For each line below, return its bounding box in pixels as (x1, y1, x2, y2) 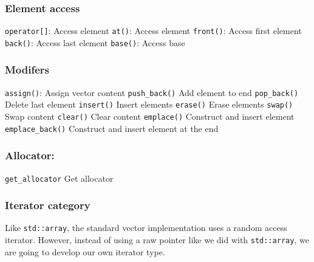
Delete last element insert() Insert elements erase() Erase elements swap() (5, 98, 293, 111)
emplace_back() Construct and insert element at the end (5, 122, 219, 134)
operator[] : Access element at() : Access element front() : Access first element (5, 24, 302, 37)
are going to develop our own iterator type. (5, 245, 165, 258)
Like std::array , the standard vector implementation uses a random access (5, 221, 287, 234)
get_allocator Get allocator (5, 171, 114, 184)
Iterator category (5, 198, 90, 213)
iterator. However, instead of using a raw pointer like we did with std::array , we (5, 233, 309, 246)
